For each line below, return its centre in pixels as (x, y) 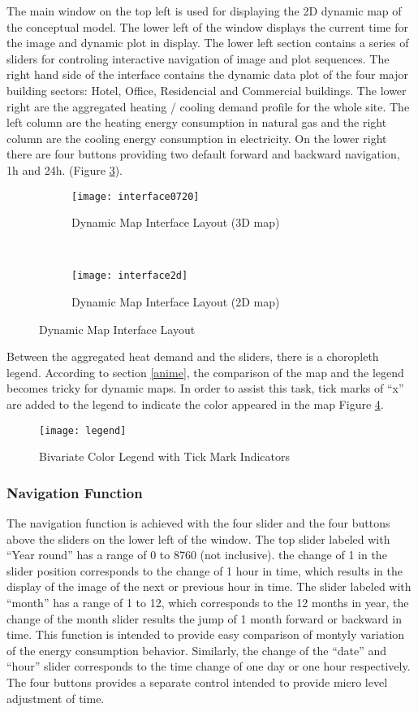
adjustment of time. (56, 698)
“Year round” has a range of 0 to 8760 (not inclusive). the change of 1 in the (197, 555)
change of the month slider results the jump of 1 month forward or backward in (204, 618)
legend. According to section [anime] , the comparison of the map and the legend (205, 372)
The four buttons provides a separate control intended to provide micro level (197, 682)
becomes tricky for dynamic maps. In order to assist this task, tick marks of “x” (205, 388)
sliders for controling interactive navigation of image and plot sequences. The (198, 58)
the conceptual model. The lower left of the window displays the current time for (207, 26)
